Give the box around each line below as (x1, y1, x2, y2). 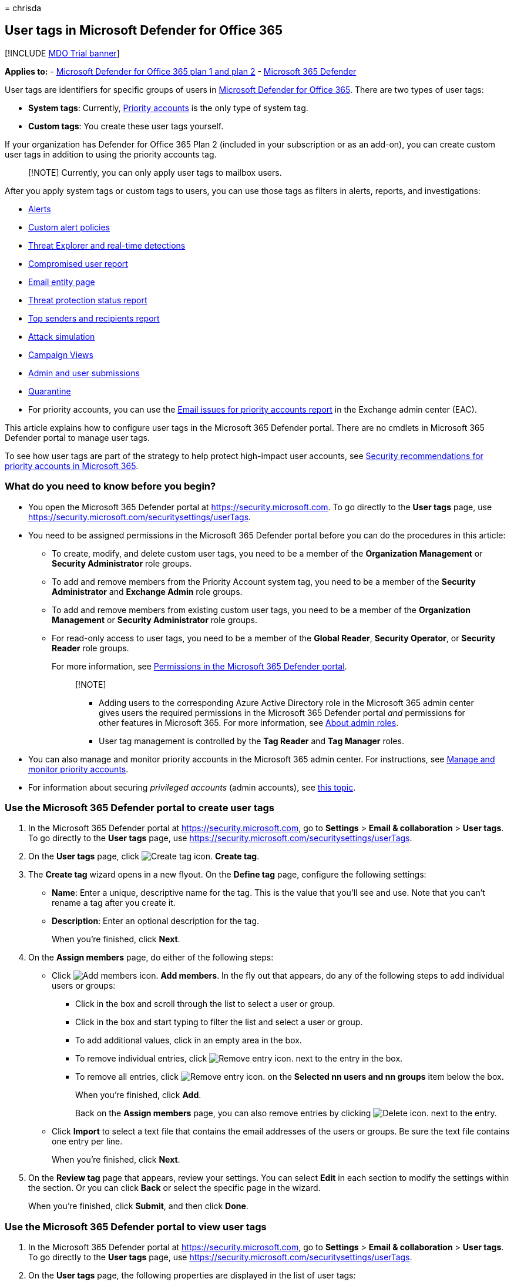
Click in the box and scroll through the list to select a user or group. (75, 999, 335, 1009)
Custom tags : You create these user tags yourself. (28, 120, 224, 131)
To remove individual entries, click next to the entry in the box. (75, 1053, 403, 1064)
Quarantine (28, 386, 71, 396)
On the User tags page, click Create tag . (28, 851, 260, 862)
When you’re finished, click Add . (75, 1090, 201, 1100)
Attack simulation (28, 331, 95, 342)
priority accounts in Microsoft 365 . (5, 460, 139, 471)
